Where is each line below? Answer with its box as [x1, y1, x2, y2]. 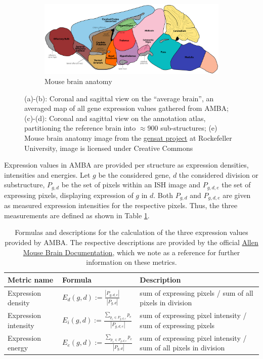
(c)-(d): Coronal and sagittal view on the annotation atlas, [24, 112, 206, 123]
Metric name [8, 274, 54, 285]
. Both [153, 189, 173, 200]
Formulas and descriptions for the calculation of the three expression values [15, 227, 248, 237]
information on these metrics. [86, 257, 177, 267]
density [8, 297, 30, 308]
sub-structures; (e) [160, 123, 217, 133]
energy [8, 342, 28, 353]
